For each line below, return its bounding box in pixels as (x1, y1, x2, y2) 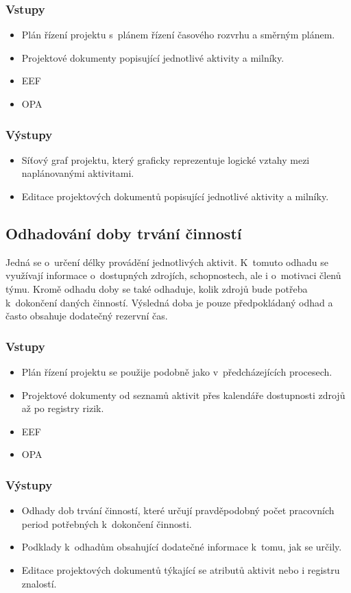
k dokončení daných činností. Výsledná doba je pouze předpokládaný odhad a (5, 295, 333, 309)
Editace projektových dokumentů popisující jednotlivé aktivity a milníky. (21, 189, 329, 203)
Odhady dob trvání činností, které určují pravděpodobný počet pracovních (21, 503, 335, 518)
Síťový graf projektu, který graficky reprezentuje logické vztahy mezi (21, 152, 310, 167)
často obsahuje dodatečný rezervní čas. (5, 308, 168, 323)
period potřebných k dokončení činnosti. (21, 516, 192, 531)
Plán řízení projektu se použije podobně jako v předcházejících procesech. (21, 364, 332, 378)
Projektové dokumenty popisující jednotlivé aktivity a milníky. (21, 50, 285, 64)
